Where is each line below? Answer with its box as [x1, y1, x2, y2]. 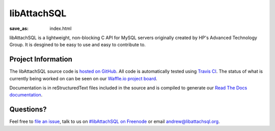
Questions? [9, 105, 47, 114]
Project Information [9, 55, 72, 63]
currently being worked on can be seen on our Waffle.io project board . [9, 75, 157, 81]
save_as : [9, 25, 29, 31]
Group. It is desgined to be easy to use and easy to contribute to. [9, 42, 146, 48]
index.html [49, 25, 72, 31]
